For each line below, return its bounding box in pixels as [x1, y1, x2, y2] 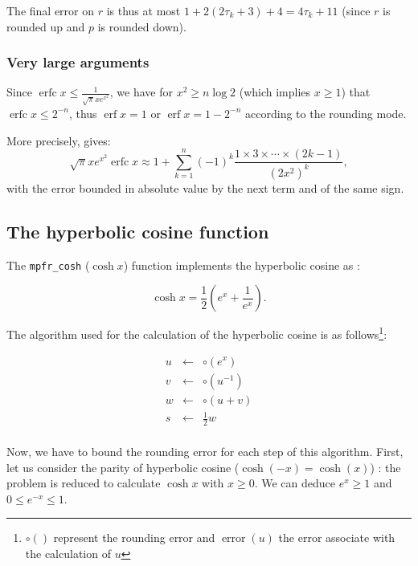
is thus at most [106, 2, 181, 18]
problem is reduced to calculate [6, 474, 161, 491]
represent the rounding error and [53, 529, 215, 546]
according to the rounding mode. [245, 104, 407, 121]
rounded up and [6, 18, 85, 35]
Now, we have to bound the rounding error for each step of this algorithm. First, [6, 443, 404, 460]
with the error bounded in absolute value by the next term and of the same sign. [6, 179, 404, 196]
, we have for [109, 83, 173, 100]
